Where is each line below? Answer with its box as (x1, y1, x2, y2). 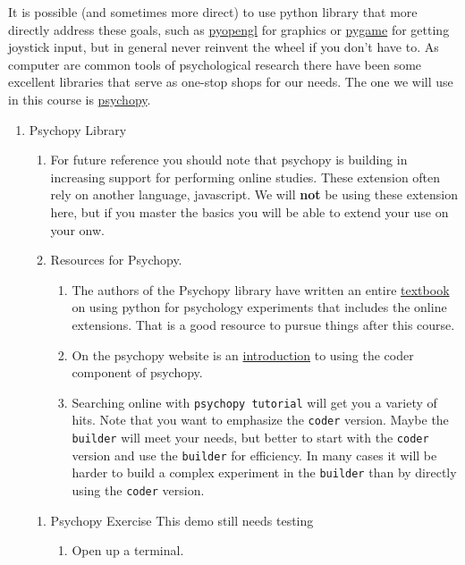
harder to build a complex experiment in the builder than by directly (72, 463, 457, 482)
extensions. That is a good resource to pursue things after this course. (72, 315, 455, 333)
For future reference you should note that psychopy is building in (50, 150, 408, 169)
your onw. (50, 220, 105, 239)
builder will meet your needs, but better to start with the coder (72, 428, 429, 446)
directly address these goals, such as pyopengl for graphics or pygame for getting (8, 20, 450, 38)
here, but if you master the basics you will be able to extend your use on (50, 202, 449, 221)
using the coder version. (72, 480, 205, 499)
